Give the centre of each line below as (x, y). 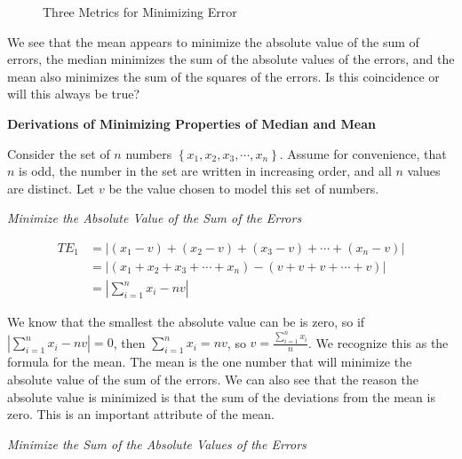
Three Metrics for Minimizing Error (140, 12)
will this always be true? (74, 94)
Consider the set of (59, 153)
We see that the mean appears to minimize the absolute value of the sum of (213, 41)
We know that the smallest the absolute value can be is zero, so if (186, 322)
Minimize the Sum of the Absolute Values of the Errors (157, 443)
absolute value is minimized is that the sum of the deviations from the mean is (221, 396)
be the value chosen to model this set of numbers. (244, 188)
